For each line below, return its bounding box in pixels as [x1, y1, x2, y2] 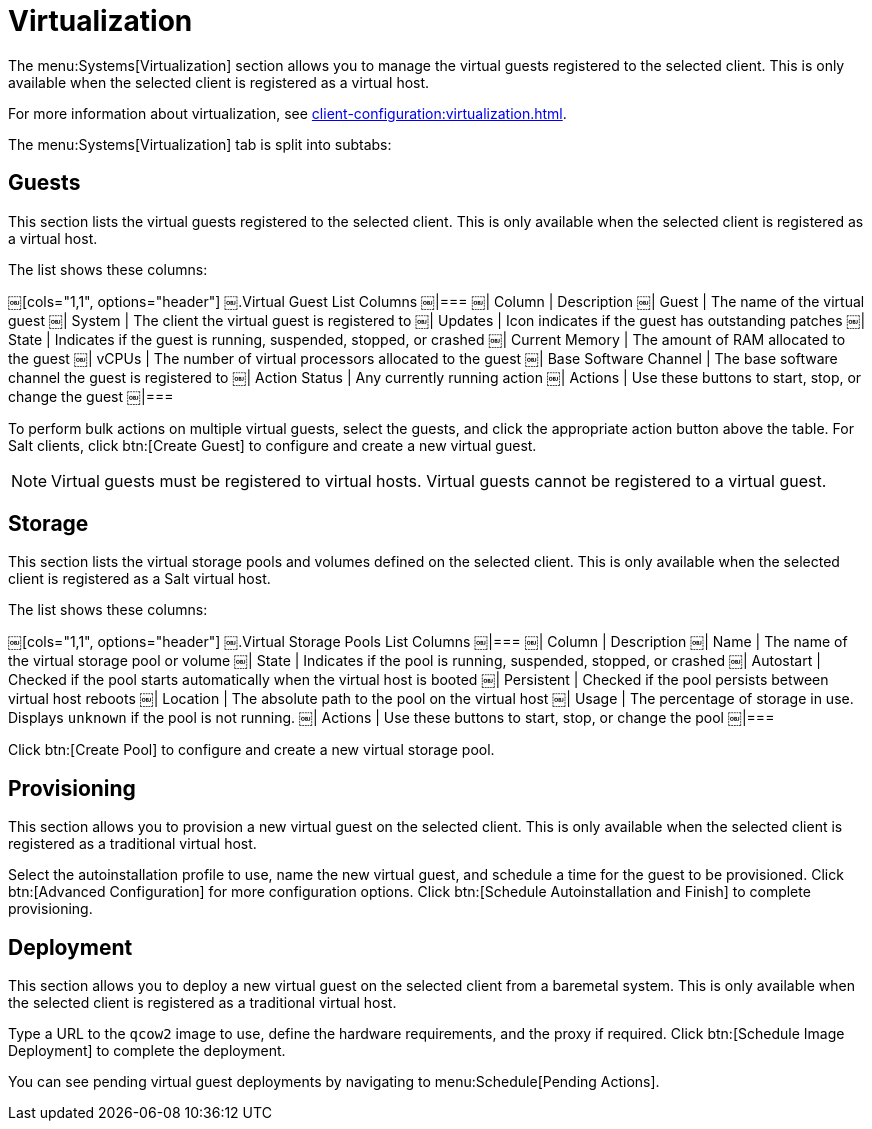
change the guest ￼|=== [8, 387, 174, 405]
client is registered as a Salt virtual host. [8, 570, 271, 588]
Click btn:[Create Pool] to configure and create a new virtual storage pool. [8, 741, 495, 759]
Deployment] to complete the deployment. [8, 1042, 286, 1060]
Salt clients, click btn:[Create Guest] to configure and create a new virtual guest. [8, 436, 537, 454]
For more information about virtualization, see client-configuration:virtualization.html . [8, 104, 567, 122]
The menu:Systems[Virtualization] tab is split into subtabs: [8, 135, 392, 153]
